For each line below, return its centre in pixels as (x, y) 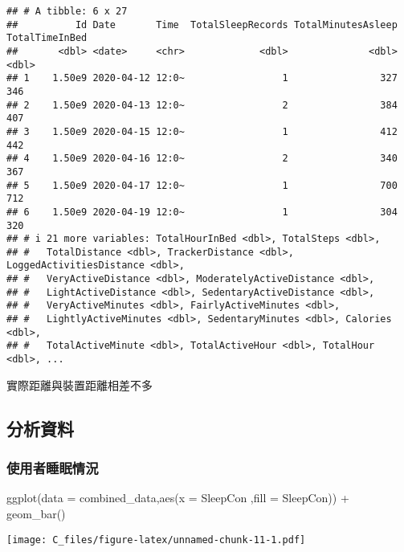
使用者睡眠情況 (53, 468)
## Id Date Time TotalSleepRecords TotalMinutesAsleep (202, 25)
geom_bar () (36, 513)
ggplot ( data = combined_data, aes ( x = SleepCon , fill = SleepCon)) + (178, 498)
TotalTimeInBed (47, 38)
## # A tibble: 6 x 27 (67, 11)
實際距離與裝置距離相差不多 (80, 384)
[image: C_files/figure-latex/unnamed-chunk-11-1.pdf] (156, 540)
